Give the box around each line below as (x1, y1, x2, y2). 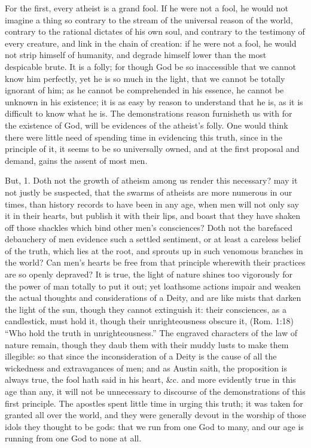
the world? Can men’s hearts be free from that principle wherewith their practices (5, 256, 306, 269)
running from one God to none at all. (5, 432, 142, 444)
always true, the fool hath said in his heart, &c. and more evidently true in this (5, 373, 296, 386)
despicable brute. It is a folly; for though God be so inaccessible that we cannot (5, 60, 297, 72)
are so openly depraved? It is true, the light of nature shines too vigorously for (5, 268, 292, 281)
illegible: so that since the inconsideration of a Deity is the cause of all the (5, 350, 277, 362)
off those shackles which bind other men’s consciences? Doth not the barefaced (5, 221, 292, 233)
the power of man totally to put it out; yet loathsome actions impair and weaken (5, 279, 301, 292)
